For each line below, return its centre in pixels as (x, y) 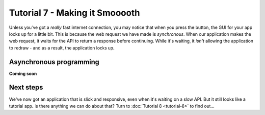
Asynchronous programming (54, 62)
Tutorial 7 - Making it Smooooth (75, 13)
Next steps (26, 87)
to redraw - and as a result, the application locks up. (62, 48)
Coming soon (23, 73)
